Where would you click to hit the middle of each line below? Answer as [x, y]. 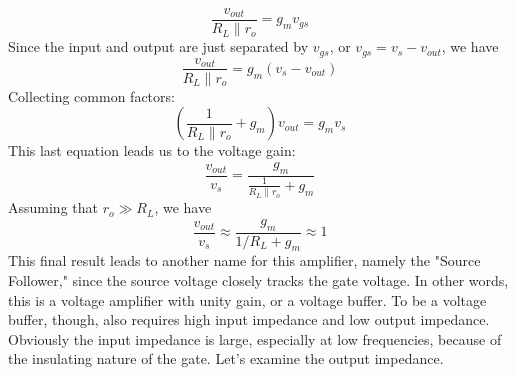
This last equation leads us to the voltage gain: [152, 150]
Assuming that [53, 207]
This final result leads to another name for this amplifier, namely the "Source [244, 260]
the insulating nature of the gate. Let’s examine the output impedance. [226, 358]
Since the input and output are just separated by [158, 46]
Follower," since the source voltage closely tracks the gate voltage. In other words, [258, 280]
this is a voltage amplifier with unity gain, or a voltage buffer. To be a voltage [247, 299]
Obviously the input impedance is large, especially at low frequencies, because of [255, 338]
